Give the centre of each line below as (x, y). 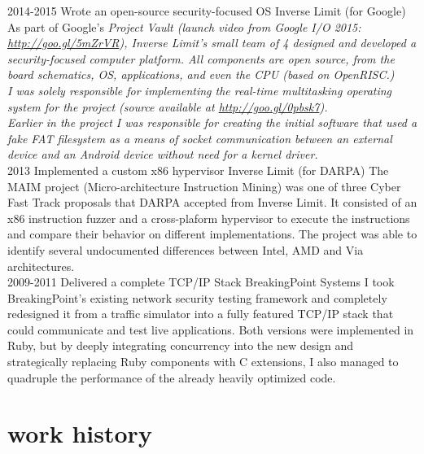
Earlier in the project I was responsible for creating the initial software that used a (212, 122)
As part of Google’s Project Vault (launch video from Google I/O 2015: (184, 26)
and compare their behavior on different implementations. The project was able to (212, 234)
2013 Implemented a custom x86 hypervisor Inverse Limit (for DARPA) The (198, 170)
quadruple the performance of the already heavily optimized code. (172, 377)
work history (80, 433)
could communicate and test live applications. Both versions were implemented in (211, 329)
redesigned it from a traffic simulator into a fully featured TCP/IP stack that (201, 314)
